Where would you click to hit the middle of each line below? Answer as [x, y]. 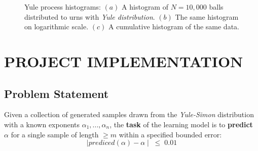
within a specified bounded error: [170, 134]
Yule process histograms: [63, 7]
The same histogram [207, 16]
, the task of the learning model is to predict [181, 124]
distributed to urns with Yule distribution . [90, 16]
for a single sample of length [55, 134]
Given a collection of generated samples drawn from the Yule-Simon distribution [129, 114]
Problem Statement [57, 93]
